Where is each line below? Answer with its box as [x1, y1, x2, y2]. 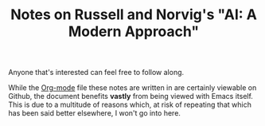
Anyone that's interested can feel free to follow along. [8, 68, 185, 77]
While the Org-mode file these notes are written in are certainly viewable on [8, 83, 257, 93]
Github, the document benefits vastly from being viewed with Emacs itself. [8, 92, 253, 101]
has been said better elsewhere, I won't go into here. [8, 108, 181, 118]
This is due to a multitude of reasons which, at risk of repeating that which [8, 100, 252, 109]
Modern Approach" [68, 22, 200, 41]
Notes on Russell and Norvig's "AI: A [10, 6, 257, 24]
